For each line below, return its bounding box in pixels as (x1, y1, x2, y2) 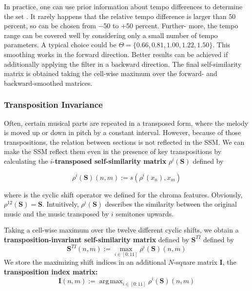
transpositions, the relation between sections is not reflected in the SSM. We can (4, 136, 245, 147)
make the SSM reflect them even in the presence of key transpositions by (4, 146, 222, 156)
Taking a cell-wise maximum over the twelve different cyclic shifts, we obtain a (4, 225, 239, 235)
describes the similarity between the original (105, 199, 237, 209)
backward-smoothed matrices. (4, 78, 93, 88)
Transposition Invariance (4, 98, 103, 111)
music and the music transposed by (4, 208, 109, 218)
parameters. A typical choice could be (4, 39, 116, 50)
